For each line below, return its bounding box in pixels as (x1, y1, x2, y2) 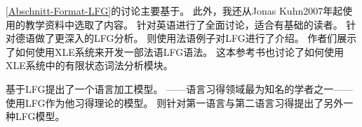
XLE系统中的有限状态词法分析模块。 (6, 58, 173, 73)
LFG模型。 (15, 109, 65, 124)
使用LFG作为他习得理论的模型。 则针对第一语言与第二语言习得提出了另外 (6, 95, 344, 110)
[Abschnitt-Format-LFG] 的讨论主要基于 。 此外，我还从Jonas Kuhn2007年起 (6, 3, 343, 17)
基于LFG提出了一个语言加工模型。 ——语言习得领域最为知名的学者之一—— (6, 81, 354, 96)
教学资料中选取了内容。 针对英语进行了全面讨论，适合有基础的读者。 (25, 17, 343, 31)
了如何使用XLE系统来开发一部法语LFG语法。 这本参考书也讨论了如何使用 (6, 44, 344, 59)
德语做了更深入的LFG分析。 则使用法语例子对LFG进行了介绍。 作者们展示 (15, 31, 357, 45)
